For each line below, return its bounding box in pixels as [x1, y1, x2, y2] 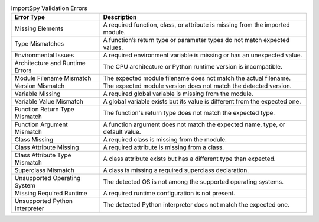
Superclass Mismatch [14, 166, 75, 175]
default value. [103, 128, 141, 136]
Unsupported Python [14, 197, 73, 205]
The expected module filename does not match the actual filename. [103, 74, 291, 82]
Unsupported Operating [14, 174, 81, 182]
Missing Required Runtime [14, 189, 88, 198]
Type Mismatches [14, 40, 64, 48]
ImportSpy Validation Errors [11, 4, 88, 12]
